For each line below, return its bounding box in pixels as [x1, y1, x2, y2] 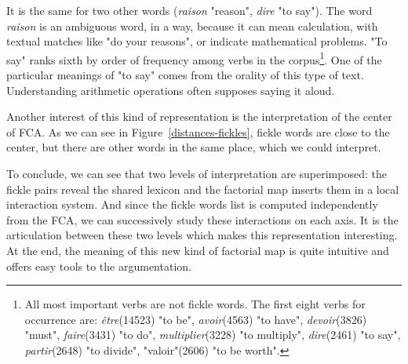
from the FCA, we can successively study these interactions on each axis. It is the [6, 211, 399, 227]
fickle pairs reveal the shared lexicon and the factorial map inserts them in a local [6, 180, 399, 197]
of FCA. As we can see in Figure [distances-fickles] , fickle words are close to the [6, 123, 390, 140]
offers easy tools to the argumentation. [6, 257, 191, 274]
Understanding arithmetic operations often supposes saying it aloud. [6, 82, 335, 98]
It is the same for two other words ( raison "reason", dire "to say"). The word [6, 2, 373, 18]
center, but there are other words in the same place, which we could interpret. [6, 139, 381, 155]
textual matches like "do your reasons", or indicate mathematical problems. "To [6, 33, 388, 49]
